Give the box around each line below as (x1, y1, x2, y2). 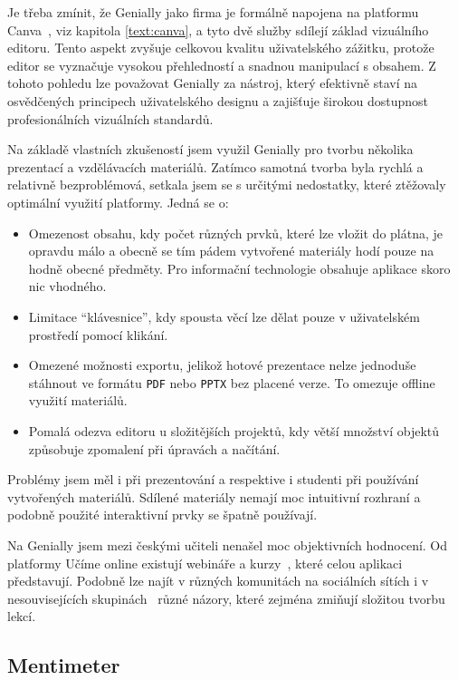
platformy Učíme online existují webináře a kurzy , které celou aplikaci (7, 553, 403, 572)
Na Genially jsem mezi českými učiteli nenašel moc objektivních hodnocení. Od (7, 535, 448, 554)
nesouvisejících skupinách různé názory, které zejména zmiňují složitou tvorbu (7, 588, 445, 607)
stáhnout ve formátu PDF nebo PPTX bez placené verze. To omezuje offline (28, 373, 435, 392)
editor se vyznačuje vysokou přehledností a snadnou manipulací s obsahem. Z (7, 55, 436, 74)
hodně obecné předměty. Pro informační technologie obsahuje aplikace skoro (28, 258, 451, 277)
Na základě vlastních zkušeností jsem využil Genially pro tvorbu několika (7, 140, 414, 159)
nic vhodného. (28, 277, 107, 296)
